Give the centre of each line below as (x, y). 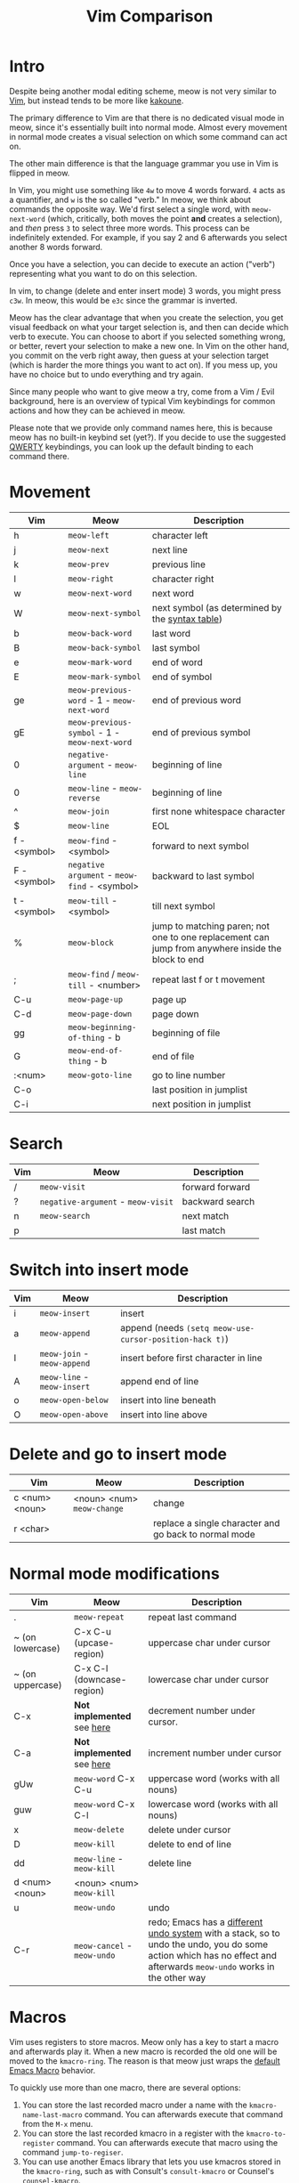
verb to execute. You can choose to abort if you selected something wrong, (148, 337)
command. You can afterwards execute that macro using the (167, 2142)
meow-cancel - (104, 1945)
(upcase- (94, 1643)
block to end (178, 959)
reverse (84, 798)
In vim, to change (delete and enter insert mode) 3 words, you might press (145, 290)
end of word (177, 662)
